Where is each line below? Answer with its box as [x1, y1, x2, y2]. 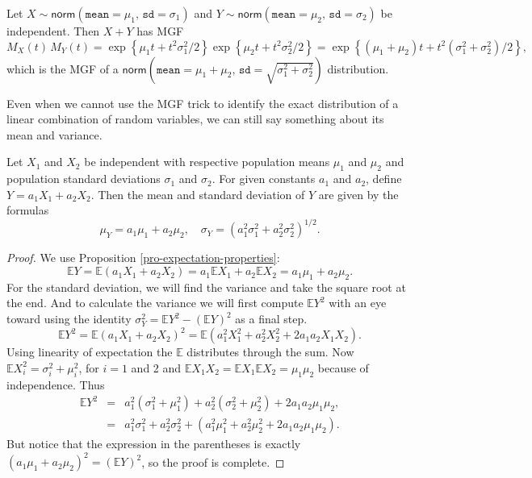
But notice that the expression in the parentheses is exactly [6, 435, 301, 452]
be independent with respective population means [84, 153, 330, 170]
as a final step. [235, 310, 308, 327]
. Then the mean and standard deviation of [90, 185, 305, 202]
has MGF [136, 23, 184, 39]
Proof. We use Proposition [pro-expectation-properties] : [6, 249, 280, 266]
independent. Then [6, 23, 100, 39]
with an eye [329, 294, 387, 311]
